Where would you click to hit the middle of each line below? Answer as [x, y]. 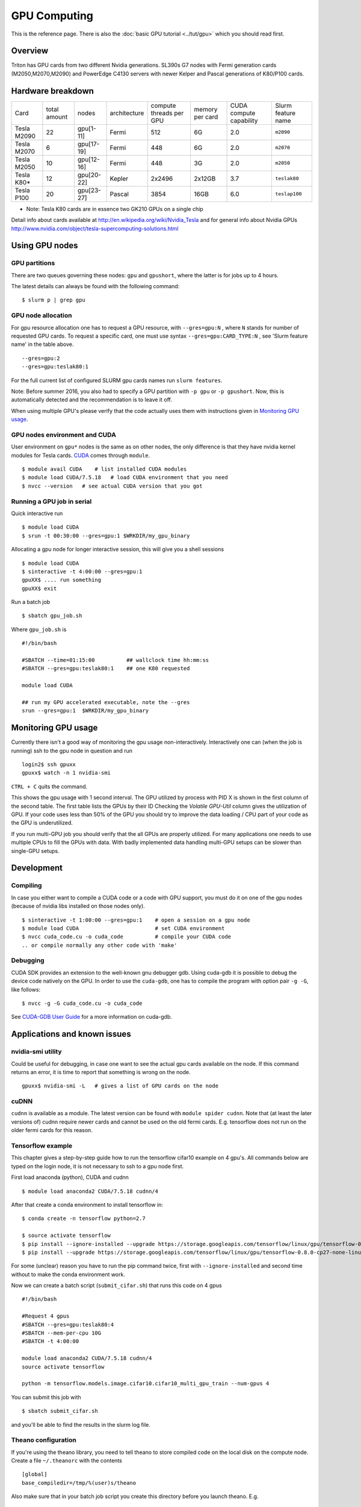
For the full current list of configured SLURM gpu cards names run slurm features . [117, 380]
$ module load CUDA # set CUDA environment [123, 928]
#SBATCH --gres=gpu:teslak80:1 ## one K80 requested [106, 669]
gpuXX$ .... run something [62, 580]
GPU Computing [52, 16]
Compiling [26, 886]
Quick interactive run [37, 513]
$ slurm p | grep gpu [54, 300]
